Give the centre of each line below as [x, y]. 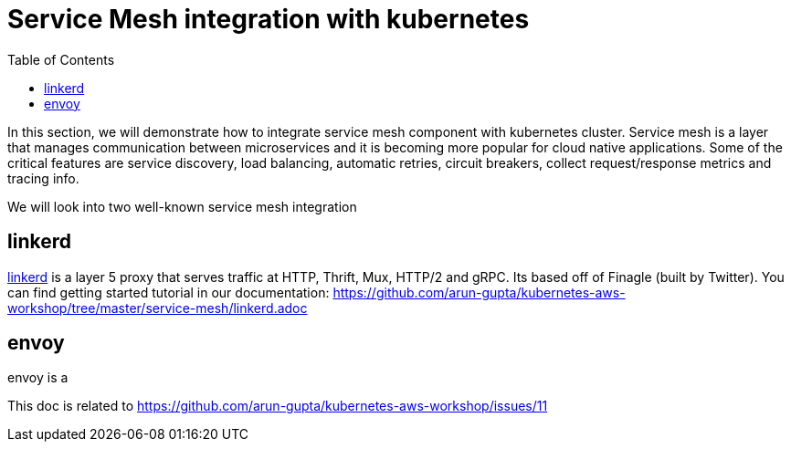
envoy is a [38, 378]
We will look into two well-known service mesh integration [182, 206]
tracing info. [43, 178]
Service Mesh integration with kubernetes [269, 19]
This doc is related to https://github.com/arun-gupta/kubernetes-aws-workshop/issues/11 [278, 406]
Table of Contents [61, 59]
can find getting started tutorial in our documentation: [169, 292]
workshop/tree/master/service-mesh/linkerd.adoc [158, 308]
